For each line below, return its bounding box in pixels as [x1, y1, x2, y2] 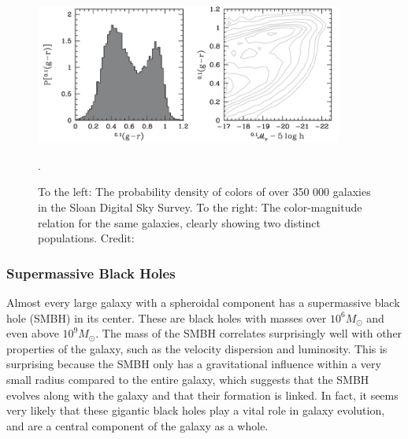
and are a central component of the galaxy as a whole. [6, 417, 269, 433]
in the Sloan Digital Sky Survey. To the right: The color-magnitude [38, 199, 362, 216]
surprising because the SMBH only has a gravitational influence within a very [6, 356, 381, 372]
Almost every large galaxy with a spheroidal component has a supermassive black [6, 294, 400, 311]
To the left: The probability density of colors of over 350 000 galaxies [38, 183, 371, 200]
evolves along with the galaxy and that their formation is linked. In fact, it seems [6, 386, 399, 403]
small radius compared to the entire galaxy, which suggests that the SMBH [6, 371, 369, 388]
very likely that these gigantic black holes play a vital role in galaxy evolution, [6, 402, 385, 419]
